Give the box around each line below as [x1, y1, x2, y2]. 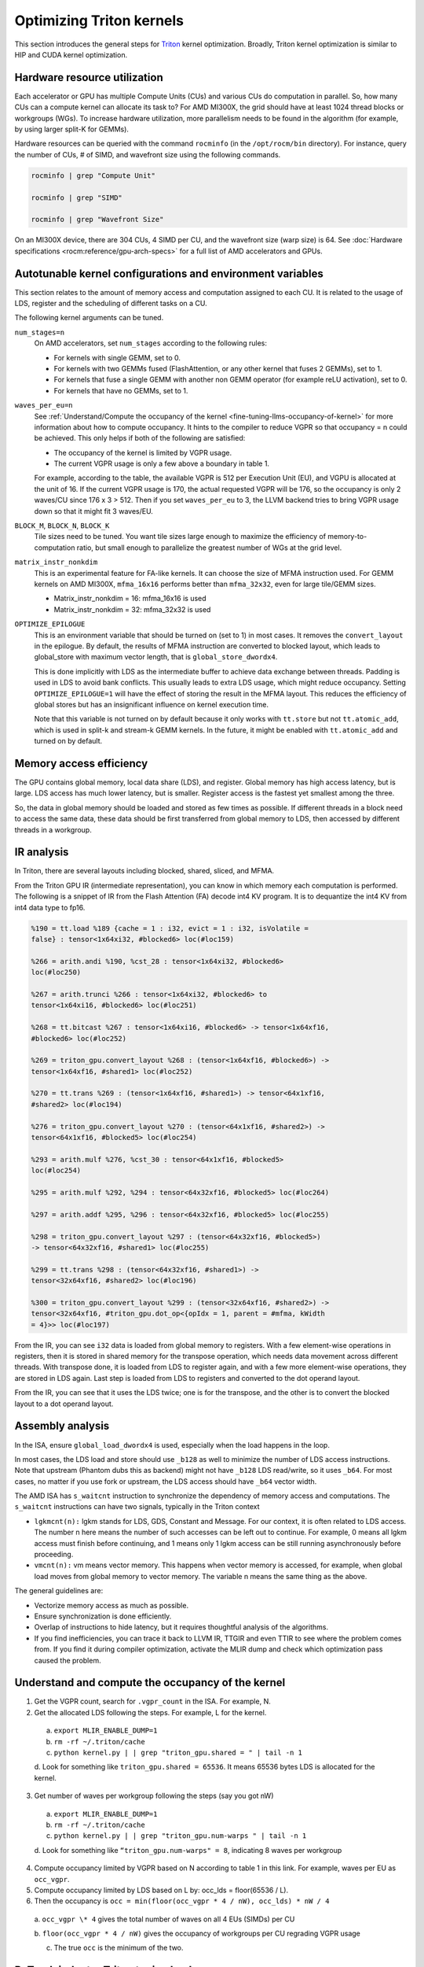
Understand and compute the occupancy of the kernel [14, 1676, 286, 1689]
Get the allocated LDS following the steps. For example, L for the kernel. [34, 1707, 267, 1717]
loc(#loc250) [31, 968, 82, 977]
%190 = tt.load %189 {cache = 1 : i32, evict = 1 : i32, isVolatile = [31, 924, 309, 932]
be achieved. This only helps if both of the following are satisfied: [34, 434, 246, 443]
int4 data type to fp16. [14, 902, 86, 912]
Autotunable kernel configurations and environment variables [14, 267, 323, 280]
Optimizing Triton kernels [14, 12, 185, 29]
